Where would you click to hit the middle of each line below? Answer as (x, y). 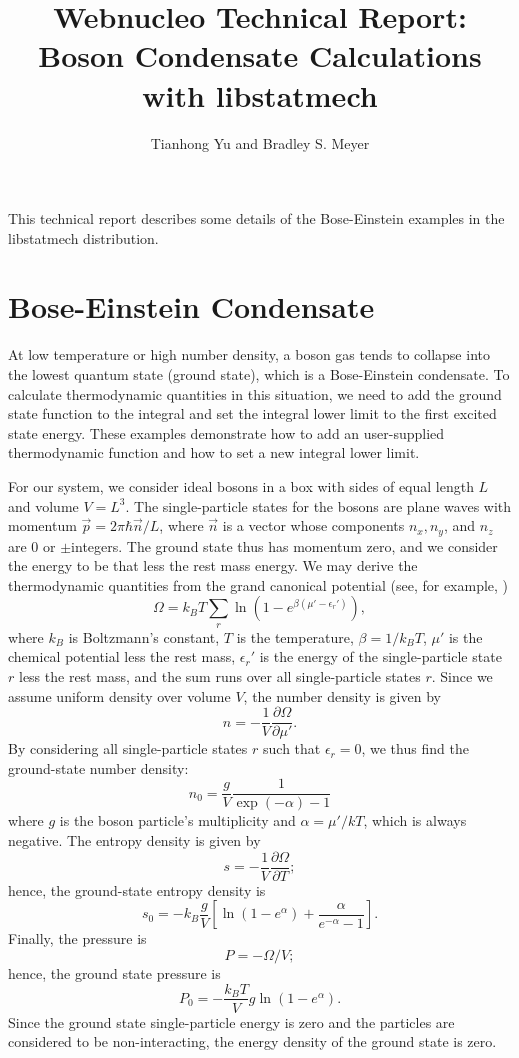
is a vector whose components (313, 525)
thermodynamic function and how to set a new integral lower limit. (214, 452)
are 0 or (32, 545)
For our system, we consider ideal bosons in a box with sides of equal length (241, 485)
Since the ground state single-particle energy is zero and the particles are (231, 1021)
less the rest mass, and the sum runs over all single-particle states (219, 675)
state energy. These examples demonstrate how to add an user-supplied (226, 432)
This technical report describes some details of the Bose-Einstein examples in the (256, 218)
